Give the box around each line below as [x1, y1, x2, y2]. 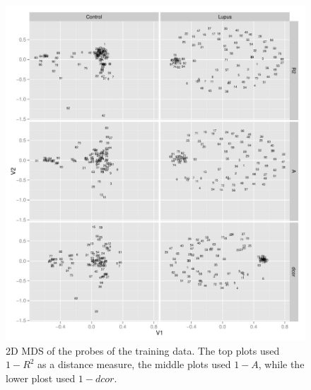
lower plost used [6, 370, 76, 385]
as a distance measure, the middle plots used [37, 357, 231, 372]
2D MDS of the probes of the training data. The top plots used [6, 343, 280, 357]
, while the [258, 357, 305, 372]
